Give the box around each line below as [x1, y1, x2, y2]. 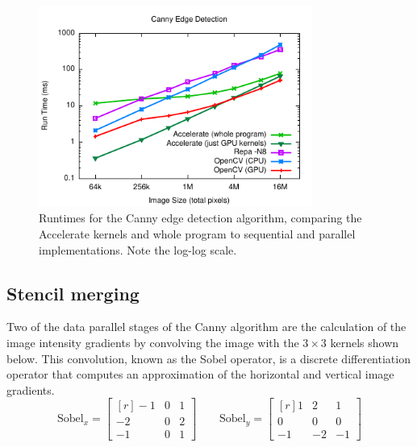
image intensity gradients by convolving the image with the [6, 333, 299, 350]
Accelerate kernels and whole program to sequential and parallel [39, 225, 356, 242]
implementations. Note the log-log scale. [39, 241, 237, 258]
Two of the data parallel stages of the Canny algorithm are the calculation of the [6, 318, 407, 335]
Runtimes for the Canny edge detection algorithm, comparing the [39, 209, 362, 226]
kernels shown [330, 333, 399, 350]
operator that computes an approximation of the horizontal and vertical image [6, 366, 394, 383]
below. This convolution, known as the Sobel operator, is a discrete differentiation [6, 350, 411, 366]
